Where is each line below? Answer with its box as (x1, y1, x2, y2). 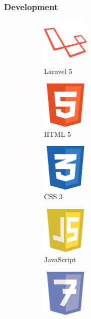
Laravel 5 (44, 66, 72, 76)
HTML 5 (44, 128, 71, 139)
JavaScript (44, 254, 76, 264)
